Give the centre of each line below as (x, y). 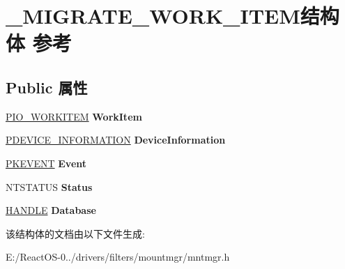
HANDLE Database (51, 210)
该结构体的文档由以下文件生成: (75, 233)
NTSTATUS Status (49, 186)
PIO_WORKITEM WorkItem (74, 116)
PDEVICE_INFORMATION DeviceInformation (116, 140)
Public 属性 (47, 87)
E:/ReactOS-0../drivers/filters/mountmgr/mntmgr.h (118, 257)
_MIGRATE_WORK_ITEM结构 (172, 16)
